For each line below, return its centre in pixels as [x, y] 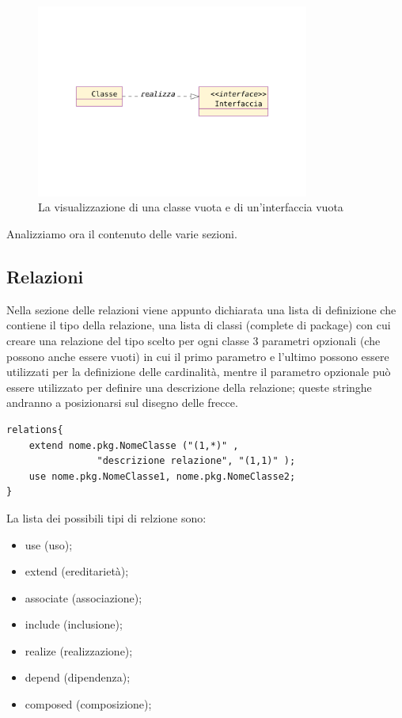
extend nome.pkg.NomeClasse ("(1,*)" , [134, 445]
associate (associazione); [83, 597]
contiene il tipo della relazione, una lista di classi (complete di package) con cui [199, 325]
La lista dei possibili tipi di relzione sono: [106, 517]
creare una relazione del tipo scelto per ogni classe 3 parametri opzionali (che [193, 340]
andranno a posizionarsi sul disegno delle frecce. [122, 403]
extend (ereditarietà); [77, 571]
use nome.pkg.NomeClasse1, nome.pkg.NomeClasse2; [162, 476]
